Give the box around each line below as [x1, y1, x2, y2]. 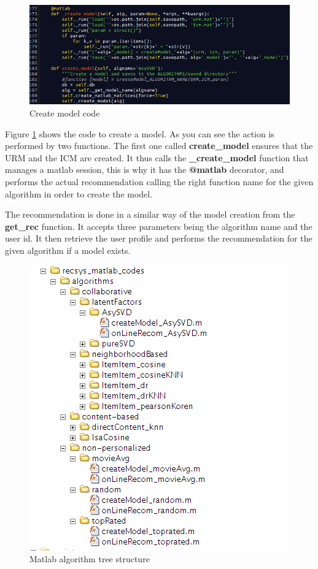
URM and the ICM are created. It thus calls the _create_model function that [5, 151, 309, 164]
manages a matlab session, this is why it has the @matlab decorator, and [5, 163, 284, 176]
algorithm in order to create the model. [5, 187, 153, 200]
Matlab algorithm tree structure [29, 552, 150, 565]
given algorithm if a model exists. [5, 244, 131, 256]
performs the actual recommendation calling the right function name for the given [5, 175, 314, 188]
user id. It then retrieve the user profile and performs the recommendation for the [5, 232, 312, 245]
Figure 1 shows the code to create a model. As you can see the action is [5, 127, 274, 140]
